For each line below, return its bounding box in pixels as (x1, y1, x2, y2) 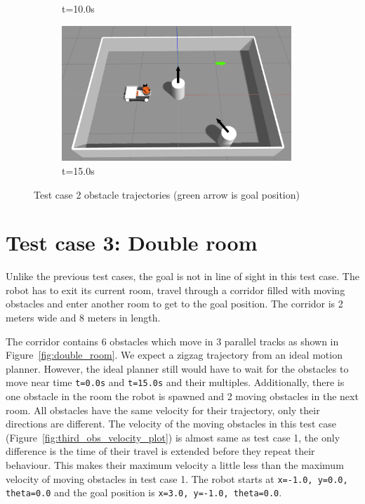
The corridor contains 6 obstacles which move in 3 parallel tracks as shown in (6, 333, 339, 348)
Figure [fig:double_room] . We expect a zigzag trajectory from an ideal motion (6, 347, 343, 362)
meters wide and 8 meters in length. (6, 310, 161, 325)
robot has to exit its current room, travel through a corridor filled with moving (6, 282, 345, 297)
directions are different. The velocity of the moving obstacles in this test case (6, 416, 337, 431)
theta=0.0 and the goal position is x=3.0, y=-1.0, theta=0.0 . (6, 485, 282, 500)
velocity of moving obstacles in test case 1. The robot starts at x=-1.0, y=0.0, (6, 471, 348, 486)
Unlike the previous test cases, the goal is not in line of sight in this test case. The (6, 269, 359, 284)
